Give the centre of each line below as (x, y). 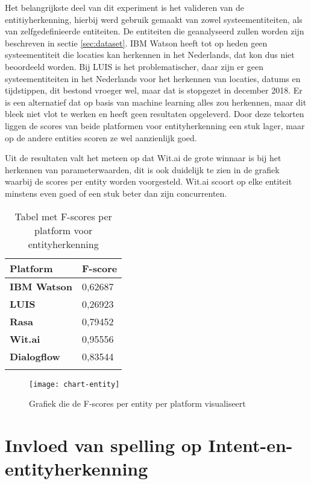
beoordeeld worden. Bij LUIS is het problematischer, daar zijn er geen (134, 66)
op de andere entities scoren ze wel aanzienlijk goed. (101, 137)
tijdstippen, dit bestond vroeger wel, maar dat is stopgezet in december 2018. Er (154, 90)
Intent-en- (250, 444)
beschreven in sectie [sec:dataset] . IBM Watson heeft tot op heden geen (136, 43)
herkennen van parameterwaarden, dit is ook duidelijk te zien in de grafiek (142, 169)
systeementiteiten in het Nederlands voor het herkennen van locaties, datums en (153, 78)
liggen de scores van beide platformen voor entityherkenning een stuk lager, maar (155, 125)
